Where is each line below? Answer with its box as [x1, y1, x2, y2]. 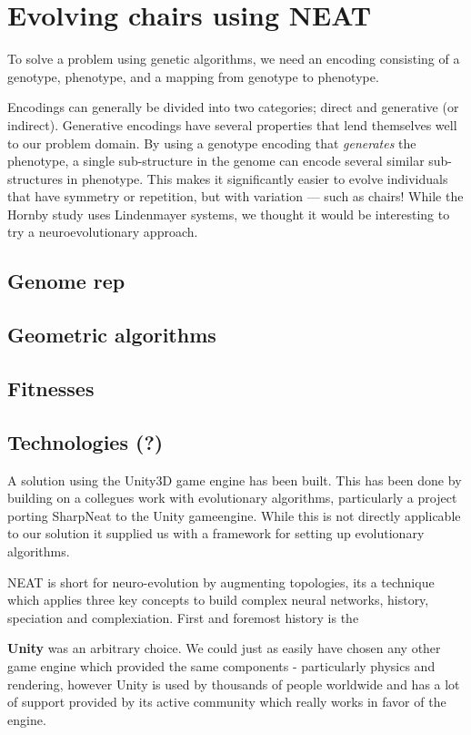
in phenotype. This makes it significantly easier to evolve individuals [66, 168, 448, 188]
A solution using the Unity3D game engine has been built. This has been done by [7, 470, 462, 489]
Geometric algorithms [7, 321, 216, 349]
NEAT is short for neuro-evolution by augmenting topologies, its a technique [7, 572, 435, 591]
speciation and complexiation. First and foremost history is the [7, 607, 359, 627]
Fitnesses [7, 374, 95, 403]
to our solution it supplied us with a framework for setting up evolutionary [7, 524, 425, 543]
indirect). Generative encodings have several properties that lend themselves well [7, 115, 457, 134]
